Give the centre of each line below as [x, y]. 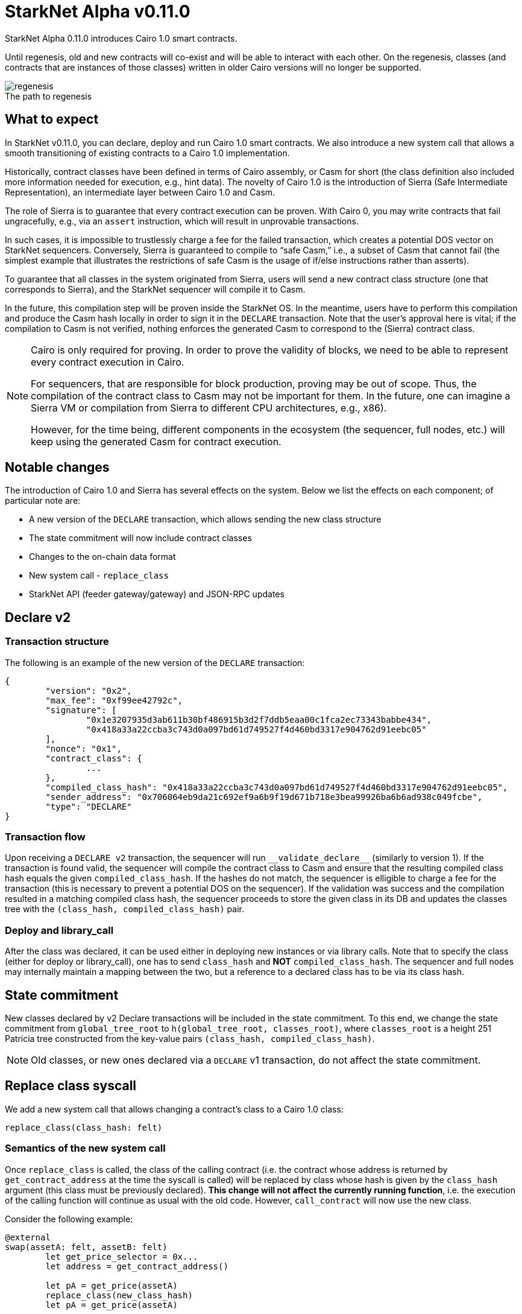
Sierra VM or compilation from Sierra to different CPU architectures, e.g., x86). [209, 408]
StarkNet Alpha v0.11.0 [98, 11]
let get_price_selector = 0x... [122, 1256]
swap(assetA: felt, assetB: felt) [86, 1247]
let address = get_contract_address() [137, 1266]
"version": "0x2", [89, 690]
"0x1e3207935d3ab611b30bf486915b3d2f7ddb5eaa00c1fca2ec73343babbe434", [259, 719]
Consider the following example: [69, 1219]
